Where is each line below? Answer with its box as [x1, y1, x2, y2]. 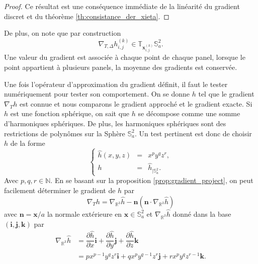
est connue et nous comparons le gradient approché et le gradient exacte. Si [19, 98, 252, 109]
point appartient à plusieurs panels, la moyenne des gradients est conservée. [4, 61, 237, 72]
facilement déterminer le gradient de [4, 185, 116, 196]
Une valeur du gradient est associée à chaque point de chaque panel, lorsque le [4, 52, 245, 62]
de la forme [10, 138, 45, 148]
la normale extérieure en [47, 208, 122, 219]
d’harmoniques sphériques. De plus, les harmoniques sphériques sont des [4, 118, 226, 128]
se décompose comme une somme [138, 108, 240, 119]
